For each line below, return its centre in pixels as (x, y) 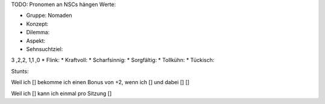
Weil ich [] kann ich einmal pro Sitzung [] (61, 93)
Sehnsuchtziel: (45, 49)
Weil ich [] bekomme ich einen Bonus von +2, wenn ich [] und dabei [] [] (100, 82)
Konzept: (37, 23)
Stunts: (20, 71)
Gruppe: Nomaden (49, 16)
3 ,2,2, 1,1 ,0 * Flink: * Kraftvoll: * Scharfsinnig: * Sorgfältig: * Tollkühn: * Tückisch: (113, 60)
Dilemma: (38, 32)
